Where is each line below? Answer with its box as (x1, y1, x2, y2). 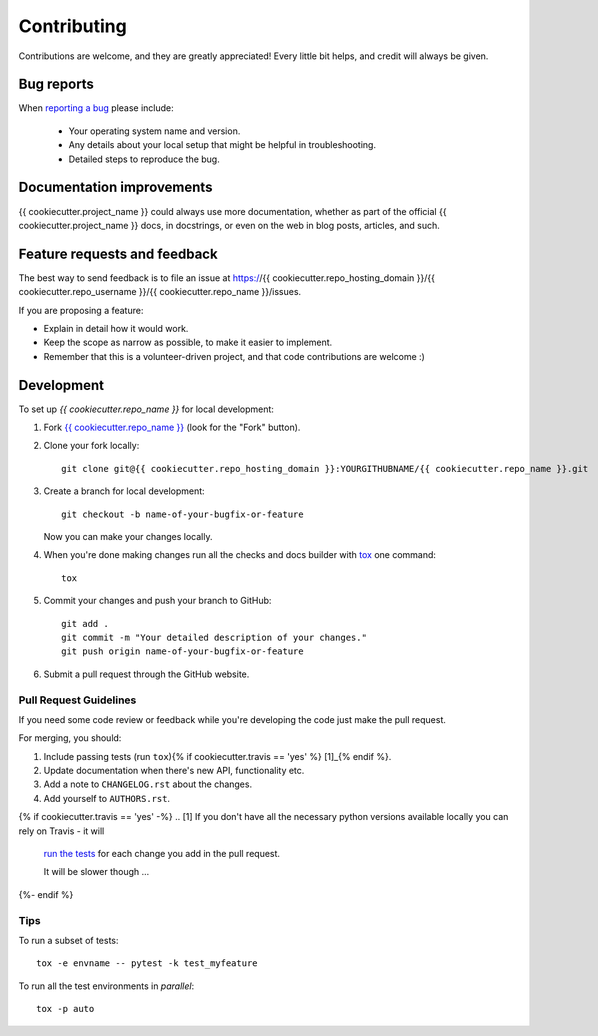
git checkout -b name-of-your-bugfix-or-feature (61, 508, 304, 520)
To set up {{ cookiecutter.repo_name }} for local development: (18, 403, 275, 415)
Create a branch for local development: (43, 485, 205, 497)
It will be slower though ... (43, 866, 150, 878)
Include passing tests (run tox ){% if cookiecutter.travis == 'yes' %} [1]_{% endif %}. (43, 750, 392, 762)
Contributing (18, 15, 127, 37)
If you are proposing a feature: (18, 304, 144, 316)
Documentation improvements (18, 179, 213, 196)
